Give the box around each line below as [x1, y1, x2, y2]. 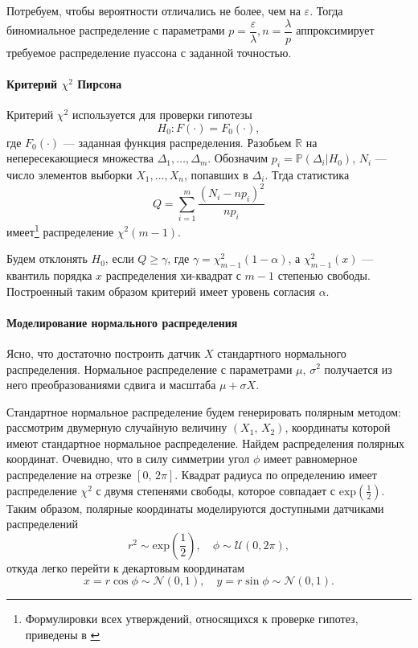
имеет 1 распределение [6, 220, 114, 240]
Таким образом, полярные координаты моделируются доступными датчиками [6, 499, 384, 516]
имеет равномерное [263, 450, 358, 467]
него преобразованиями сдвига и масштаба [6, 376, 216, 393]
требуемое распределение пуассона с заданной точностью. [6, 43, 292, 60]
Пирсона [77, 75, 122, 92]
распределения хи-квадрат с [105, 266, 241, 283]
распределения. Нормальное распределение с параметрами [6, 360, 293, 377]
